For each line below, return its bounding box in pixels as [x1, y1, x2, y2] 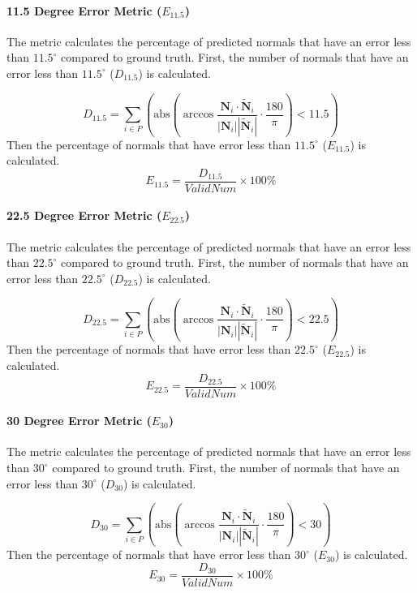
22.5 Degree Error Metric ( [6, 207, 162, 224]
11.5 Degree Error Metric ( [6, 2, 162, 19]
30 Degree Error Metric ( [6, 412, 152, 429]
